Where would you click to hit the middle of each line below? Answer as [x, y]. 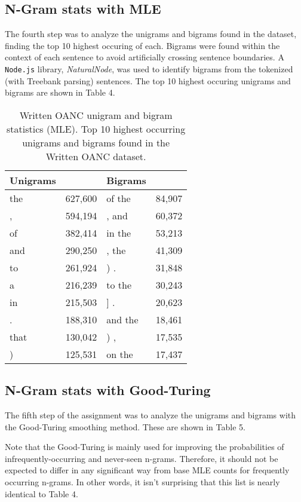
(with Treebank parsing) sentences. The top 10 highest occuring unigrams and [148, 80]
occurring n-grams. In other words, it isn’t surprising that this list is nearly [142, 482]
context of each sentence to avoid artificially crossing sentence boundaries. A [145, 57]
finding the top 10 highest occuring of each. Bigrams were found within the [142, 45]
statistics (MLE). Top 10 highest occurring [96, 128]
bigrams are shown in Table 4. [60, 92]
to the [119, 284]
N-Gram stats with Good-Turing [108, 390]
